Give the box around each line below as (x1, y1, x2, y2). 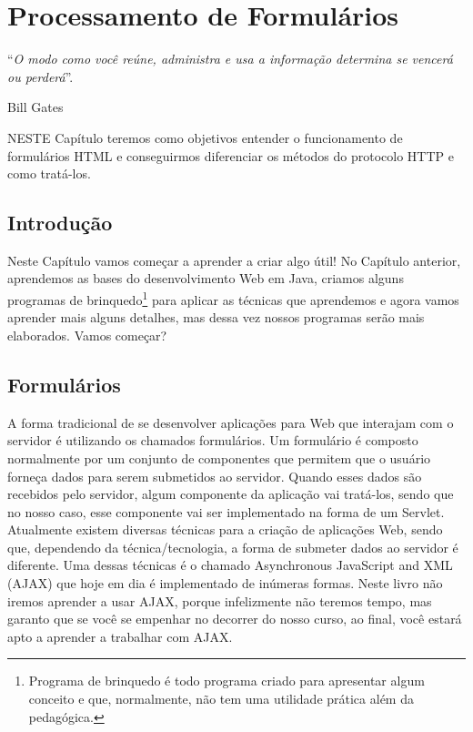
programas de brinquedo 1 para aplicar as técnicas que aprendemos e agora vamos (7, 288, 459, 309)
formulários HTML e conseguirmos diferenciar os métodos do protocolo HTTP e (7, 146, 454, 165)
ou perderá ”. (7, 66, 74, 86)
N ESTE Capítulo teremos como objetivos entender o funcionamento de (7, 127, 403, 147)
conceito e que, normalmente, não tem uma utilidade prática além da (28, 689, 414, 708)
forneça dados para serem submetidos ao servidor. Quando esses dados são (7, 466, 422, 485)
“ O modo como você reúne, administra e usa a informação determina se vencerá (7, 49, 453, 68)
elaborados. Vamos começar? (7, 325, 167, 344)
